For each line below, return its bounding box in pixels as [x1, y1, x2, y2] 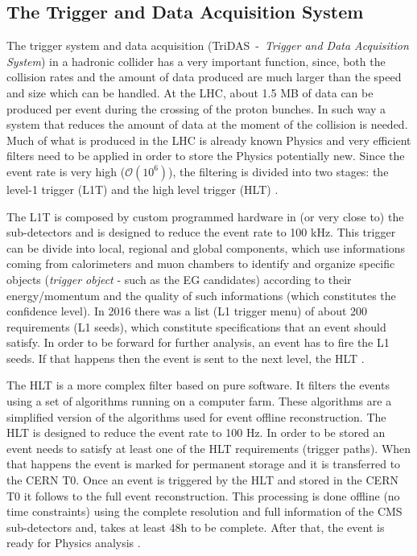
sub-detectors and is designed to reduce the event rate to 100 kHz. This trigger [6, 224, 396, 241]
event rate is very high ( [6, 163, 126, 179]
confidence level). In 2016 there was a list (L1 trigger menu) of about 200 [6, 303, 368, 319]
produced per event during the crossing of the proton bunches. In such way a [6, 100, 386, 117]
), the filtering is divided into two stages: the [168, 163, 389, 179]
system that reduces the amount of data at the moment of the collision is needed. [6, 116, 408, 133]
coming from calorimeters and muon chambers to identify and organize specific [6, 255, 395, 272]
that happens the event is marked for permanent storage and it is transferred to [6, 455, 401, 472]
